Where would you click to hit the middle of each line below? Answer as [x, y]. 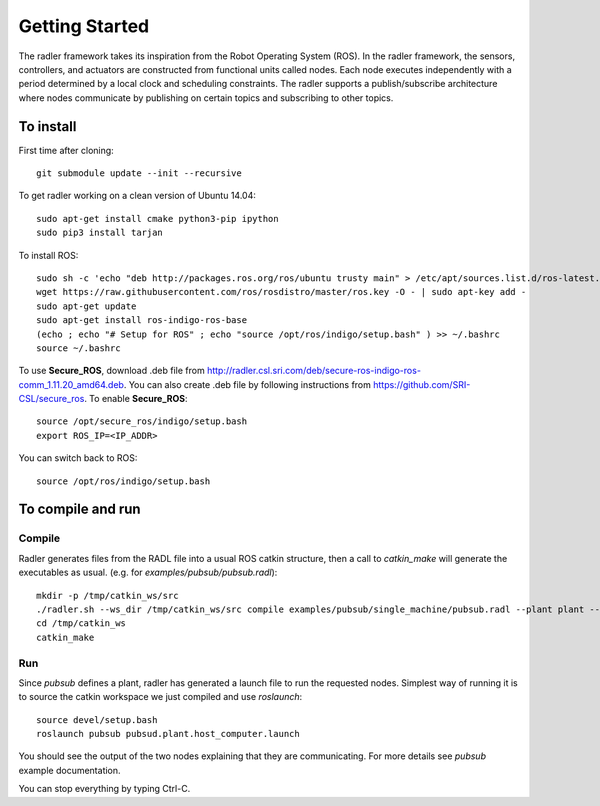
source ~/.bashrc [78, 348]
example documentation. [69, 770]
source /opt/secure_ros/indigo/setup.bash [142, 421]
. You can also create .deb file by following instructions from [247, 384]
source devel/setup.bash [97, 719]
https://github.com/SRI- [422, 384]
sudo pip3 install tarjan [100, 233]
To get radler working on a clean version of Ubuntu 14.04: [137, 196]
